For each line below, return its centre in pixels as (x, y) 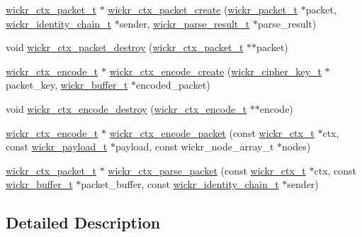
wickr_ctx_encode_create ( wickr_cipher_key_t (215, 71)
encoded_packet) (173, 85)
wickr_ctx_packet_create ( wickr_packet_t (203, 9)
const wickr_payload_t (57, 147)
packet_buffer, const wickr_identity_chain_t (180, 184)
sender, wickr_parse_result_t (185, 23)
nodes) (296, 147)
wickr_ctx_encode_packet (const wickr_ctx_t (212, 132)
